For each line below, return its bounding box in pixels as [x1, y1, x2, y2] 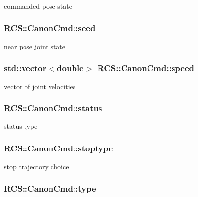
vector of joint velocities [4, 81, 76, 91]
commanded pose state [4, 1, 72, 11]
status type [4, 121, 38, 131]
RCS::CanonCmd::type [4, 182, 96, 194]
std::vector [4, 62, 47, 74]
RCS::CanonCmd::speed [97, 62, 194, 74]
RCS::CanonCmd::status [4, 102, 102, 114]
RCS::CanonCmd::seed [4, 22, 96, 34]
